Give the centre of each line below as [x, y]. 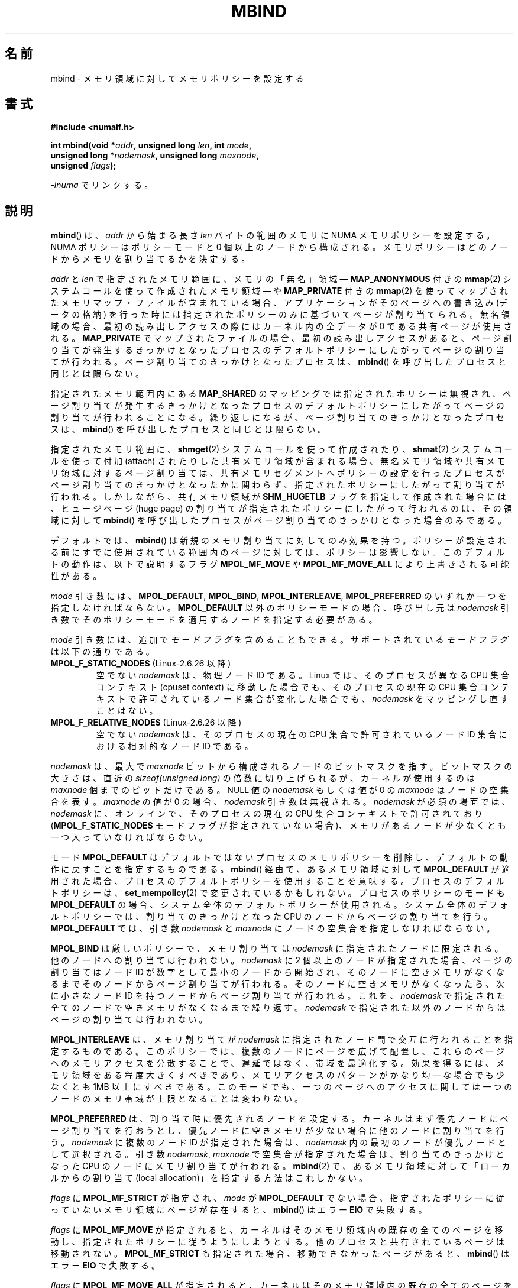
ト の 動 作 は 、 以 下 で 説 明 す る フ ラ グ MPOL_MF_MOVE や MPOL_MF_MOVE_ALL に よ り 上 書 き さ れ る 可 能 [280, 564]
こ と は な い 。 [127, 711]
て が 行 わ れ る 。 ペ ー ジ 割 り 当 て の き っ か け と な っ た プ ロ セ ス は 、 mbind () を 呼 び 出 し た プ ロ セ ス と [279, 362]
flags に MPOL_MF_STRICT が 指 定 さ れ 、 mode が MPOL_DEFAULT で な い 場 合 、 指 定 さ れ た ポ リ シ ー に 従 [277, 1198]
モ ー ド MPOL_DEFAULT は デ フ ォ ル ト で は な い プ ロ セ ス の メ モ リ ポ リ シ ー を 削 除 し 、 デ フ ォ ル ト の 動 [279, 857]
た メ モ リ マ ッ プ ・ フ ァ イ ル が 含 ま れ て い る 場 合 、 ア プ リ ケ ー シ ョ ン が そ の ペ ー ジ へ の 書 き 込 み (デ [279, 303]
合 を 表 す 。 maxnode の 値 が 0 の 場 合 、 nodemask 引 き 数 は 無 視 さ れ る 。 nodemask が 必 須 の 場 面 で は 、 [280, 802]
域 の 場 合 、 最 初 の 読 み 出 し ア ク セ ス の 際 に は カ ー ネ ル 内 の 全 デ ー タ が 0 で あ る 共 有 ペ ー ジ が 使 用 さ [281, 326]
